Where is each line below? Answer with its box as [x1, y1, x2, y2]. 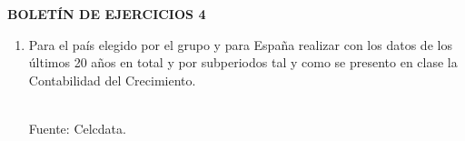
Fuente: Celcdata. [28, 118, 126, 137]
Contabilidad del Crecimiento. [28, 70, 196, 89]
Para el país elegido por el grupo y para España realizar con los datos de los [28, 35, 452, 54]
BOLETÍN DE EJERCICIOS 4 [7, 5, 206, 23]
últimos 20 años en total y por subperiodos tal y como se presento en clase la [28, 53, 458, 72]
